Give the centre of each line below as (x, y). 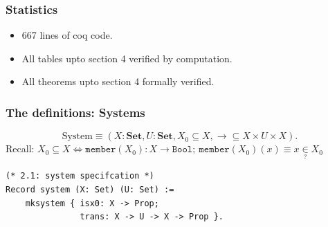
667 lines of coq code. (67, 35)
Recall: (20, 148)
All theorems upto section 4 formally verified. (118, 81)
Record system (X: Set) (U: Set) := (90, 190)
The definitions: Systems (75, 112)
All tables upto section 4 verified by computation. (127, 58)
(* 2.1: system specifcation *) (80, 176)
